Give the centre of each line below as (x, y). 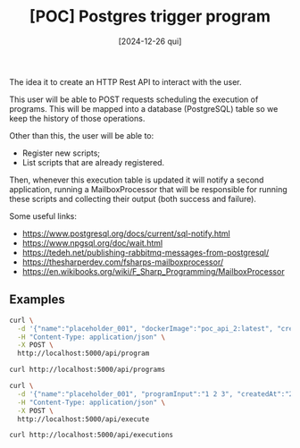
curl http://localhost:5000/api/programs (87, 370)
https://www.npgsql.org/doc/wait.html (92, 242)
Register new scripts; (61, 153)
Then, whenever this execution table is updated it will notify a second (137, 180)
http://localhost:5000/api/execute (83, 419)
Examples (37, 300)
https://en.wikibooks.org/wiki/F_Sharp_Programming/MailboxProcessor (153, 271)
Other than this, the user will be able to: (82, 135)
